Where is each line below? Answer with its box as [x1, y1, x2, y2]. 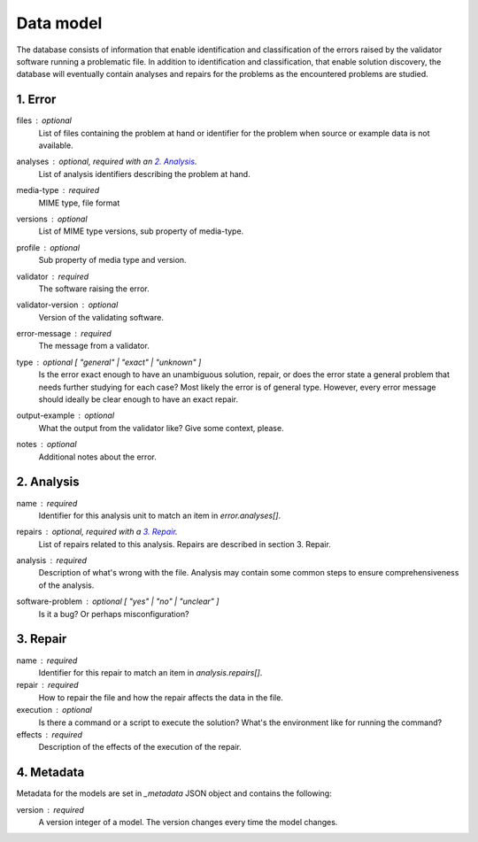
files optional [16, 115, 73, 126]
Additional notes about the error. [38, 452, 157, 462]
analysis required [16, 555, 88, 566]
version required [16, 804, 84, 815]
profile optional [16, 242, 80, 252]
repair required [16, 680, 79, 691]
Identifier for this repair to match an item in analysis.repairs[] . [38, 667, 263, 677]
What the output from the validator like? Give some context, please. [38, 422, 284, 433]
